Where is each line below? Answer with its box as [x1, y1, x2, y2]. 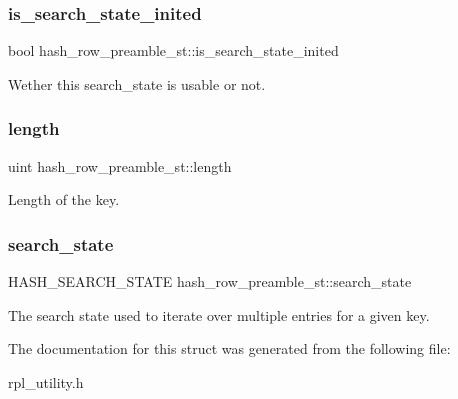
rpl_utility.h [8, 371, 84, 392]
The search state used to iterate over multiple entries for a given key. [8, 304, 430, 325]
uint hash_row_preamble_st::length [8, 155, 232, 176]
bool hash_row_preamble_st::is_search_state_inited [8, 40, 339, 61]
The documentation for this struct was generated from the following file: [8, 338, 451, 359]
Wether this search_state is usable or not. [8, 73, 266, 94]
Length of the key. [8, 189, 120, 210]
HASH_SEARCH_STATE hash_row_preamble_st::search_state [8, 271, 412, 292]
